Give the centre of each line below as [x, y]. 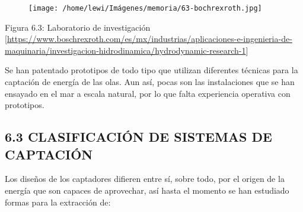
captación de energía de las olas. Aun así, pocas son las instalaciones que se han [150, 82]
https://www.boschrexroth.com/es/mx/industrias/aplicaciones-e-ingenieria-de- [149, 39]
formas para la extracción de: [58, 202]
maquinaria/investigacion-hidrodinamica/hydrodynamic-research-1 [125, 50]
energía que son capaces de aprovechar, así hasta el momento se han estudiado [147, 190]
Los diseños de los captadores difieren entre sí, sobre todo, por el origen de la [145, 179]
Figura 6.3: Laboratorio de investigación [78, 27]
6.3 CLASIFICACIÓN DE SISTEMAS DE [138, 137]
